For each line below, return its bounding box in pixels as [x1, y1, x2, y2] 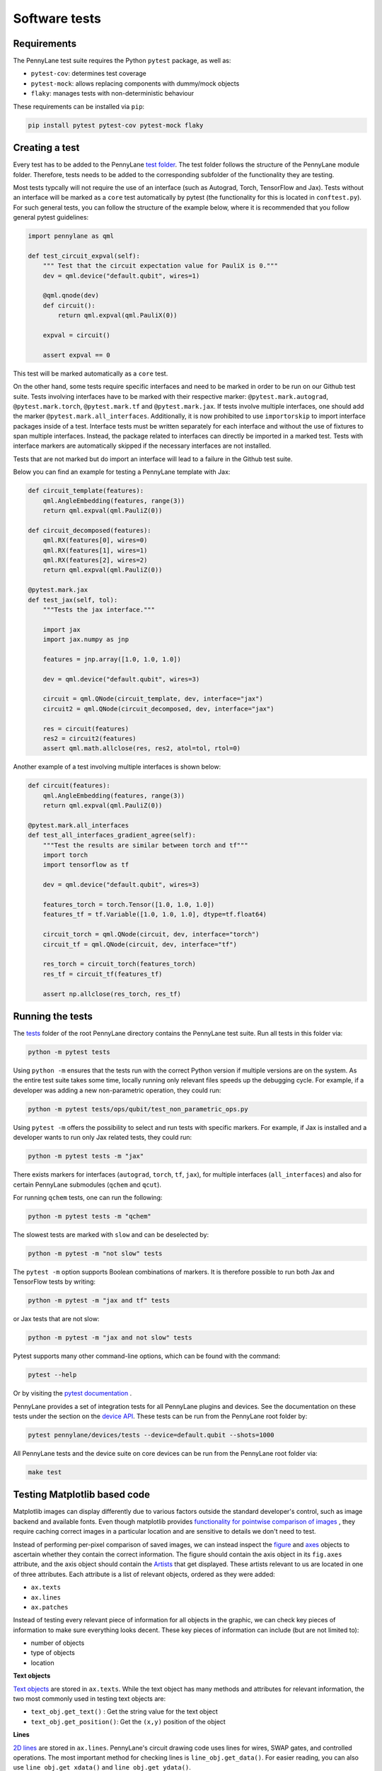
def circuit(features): [28, 781, 111, 790]
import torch [42, 851, 88, 859]
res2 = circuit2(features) [42, 734, 137, 742]
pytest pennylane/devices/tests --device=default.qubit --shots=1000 [28, 1431, 274, 1439]
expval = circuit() [42, 331, 111, 339]
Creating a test [13, 142, 80, 154]
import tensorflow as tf [42, 861, 129, 869]
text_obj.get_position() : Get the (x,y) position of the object [30, 1717, 226, 1726]
